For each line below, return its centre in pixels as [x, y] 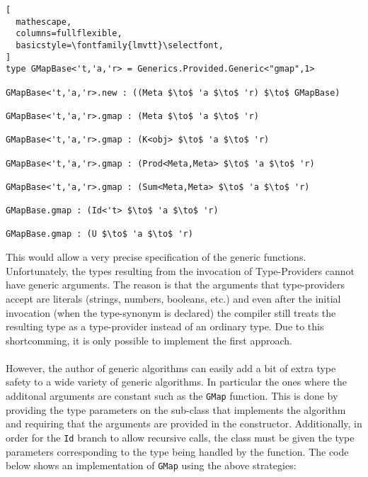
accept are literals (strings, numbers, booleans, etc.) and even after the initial [173, 298]
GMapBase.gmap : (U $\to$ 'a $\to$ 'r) [99, 234]
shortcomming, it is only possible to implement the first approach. [149, 340]
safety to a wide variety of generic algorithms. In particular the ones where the [176, 382]
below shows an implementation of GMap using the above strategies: [151, 465]
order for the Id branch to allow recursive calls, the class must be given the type [180, 437]
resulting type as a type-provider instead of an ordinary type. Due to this [165, 326]
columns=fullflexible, [69, 34]
